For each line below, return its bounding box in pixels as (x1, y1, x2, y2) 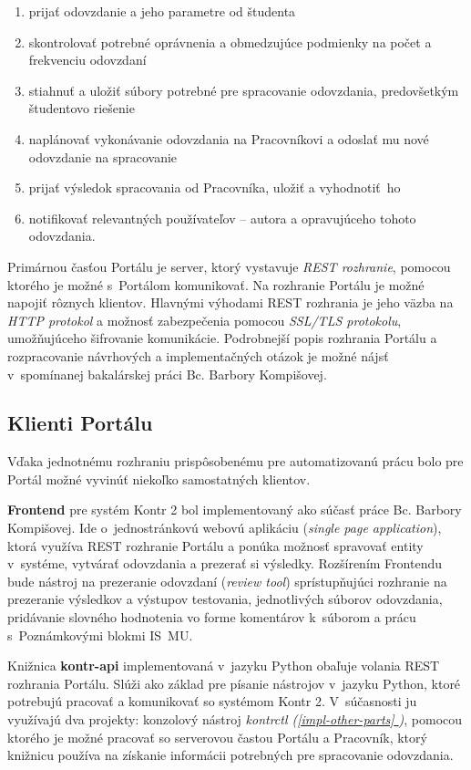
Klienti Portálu (7, 409, 153, 437)
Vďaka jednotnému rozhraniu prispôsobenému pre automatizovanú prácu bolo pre (7, 452, 464, 471)
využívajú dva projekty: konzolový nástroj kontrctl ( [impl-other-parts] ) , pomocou (7, 710, 463, 729)
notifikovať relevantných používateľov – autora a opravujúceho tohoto (28, 208, 416, 227)
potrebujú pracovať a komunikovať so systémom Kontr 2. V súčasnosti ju (7, 692, 417, 711)
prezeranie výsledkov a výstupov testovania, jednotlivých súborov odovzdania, (7, 589, 443, 609)
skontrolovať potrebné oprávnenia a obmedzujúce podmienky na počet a (28, 32, 432, 51)
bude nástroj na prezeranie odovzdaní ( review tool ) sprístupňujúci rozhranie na (7, 571, 447, 590)
